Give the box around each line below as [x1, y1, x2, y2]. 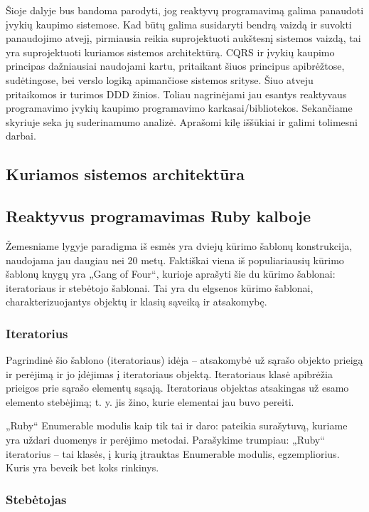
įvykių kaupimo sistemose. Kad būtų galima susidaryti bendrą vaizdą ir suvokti [6, 16, 352, 31]
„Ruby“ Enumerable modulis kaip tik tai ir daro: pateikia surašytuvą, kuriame [6, 418, 348, 433]
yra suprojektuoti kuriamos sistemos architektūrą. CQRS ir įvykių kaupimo [6, 44, 335, 59]
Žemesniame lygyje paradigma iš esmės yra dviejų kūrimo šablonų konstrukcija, [6, 238, 353, 253]
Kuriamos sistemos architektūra [6, 163, 245, 185]
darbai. [6, 128, 36, 143]
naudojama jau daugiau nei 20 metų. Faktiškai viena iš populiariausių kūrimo [6, 252, 344, 267]
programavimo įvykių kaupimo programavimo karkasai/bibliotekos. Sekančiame [6, 100, 353, 115]
